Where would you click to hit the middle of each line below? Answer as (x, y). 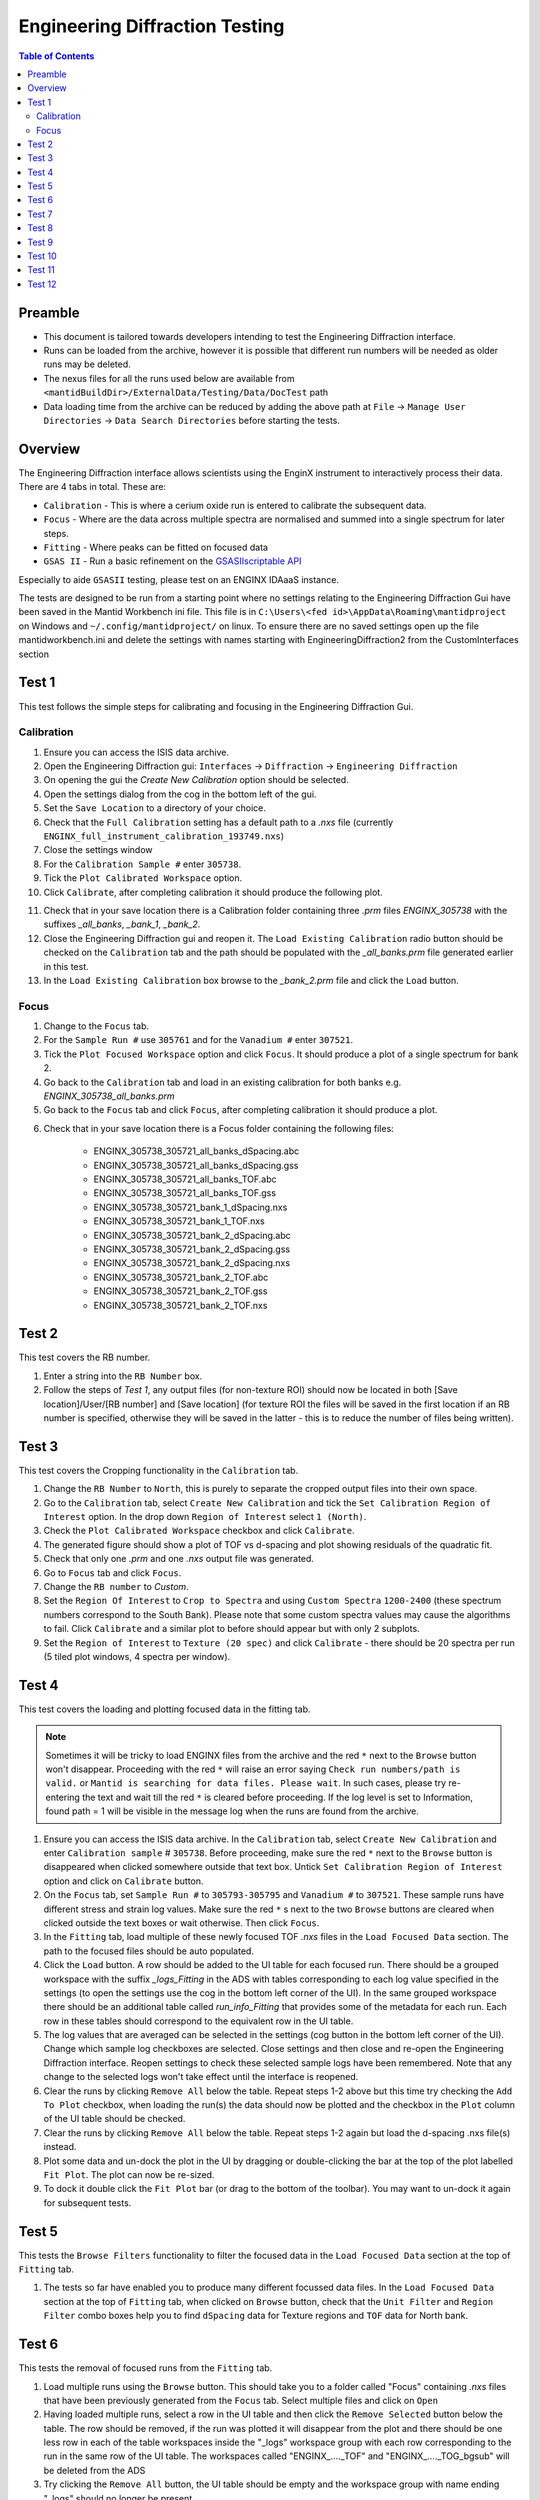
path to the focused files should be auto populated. (149, 1951)
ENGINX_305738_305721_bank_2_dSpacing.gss (191, 1249)
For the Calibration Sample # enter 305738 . (142, 864)
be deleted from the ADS (94, 2470)
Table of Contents (56, 56)
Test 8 (40, 228)
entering (62, 1797)
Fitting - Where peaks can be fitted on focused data (156, 547)
